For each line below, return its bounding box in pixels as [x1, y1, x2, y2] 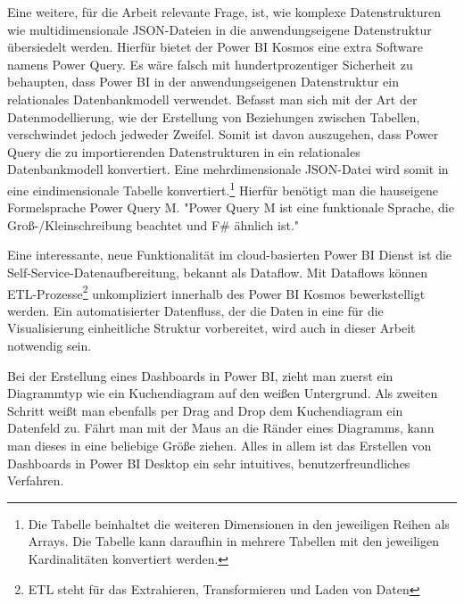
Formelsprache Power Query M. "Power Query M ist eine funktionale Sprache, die [7, 198, 454, 217]
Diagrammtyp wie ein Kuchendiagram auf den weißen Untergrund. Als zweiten [7, 384, 438, 402]
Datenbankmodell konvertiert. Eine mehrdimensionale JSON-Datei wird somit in [7, 160, 449, 178]
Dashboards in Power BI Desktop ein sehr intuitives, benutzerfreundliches [7, 453, 410, 472]
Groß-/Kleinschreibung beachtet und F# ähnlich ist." [7, 215, 300, 234]
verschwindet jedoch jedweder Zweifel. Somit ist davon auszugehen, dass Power [7, 125, 439, 144]
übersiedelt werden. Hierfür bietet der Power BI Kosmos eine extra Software [7, 37, 424, 56]
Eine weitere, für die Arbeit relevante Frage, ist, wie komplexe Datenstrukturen [7, 3, 441, 21]
